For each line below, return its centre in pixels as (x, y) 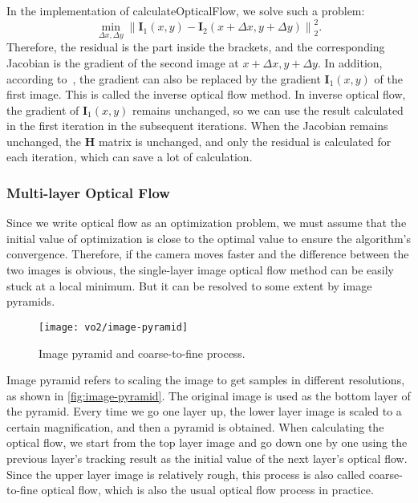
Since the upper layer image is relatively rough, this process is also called (186, 474)
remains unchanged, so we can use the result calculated (268, 110)
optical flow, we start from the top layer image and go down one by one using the (207, 442)
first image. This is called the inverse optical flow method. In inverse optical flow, (206, 94)
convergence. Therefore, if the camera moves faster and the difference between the (208, 254)
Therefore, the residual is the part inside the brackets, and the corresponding (196, 47)
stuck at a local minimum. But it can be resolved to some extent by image (189, 285)
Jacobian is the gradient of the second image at (123, 62)
